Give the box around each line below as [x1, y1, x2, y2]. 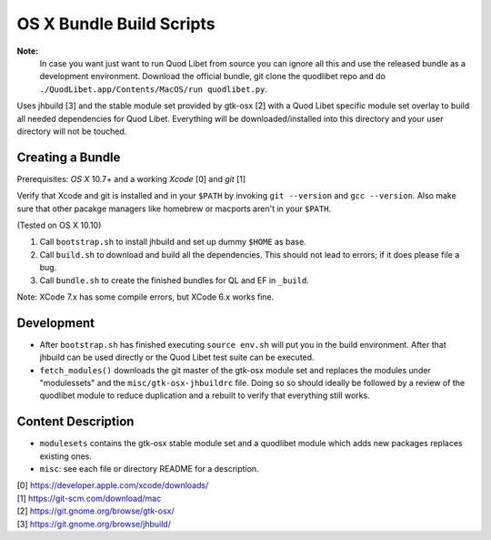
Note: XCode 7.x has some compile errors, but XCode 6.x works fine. [16, 291, 275, 302]
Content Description [16, 414, 135, 430]
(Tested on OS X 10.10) [16, 219, 102, 230]
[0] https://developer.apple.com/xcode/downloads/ [16, 480, 209, 491]
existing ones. [39, 451, 93, 462]
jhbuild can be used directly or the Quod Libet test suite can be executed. [39, 352, 315, 363]
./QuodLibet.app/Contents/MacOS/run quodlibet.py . [39, 83, 268, 95]
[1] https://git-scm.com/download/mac [16, 493, 162, 504]
